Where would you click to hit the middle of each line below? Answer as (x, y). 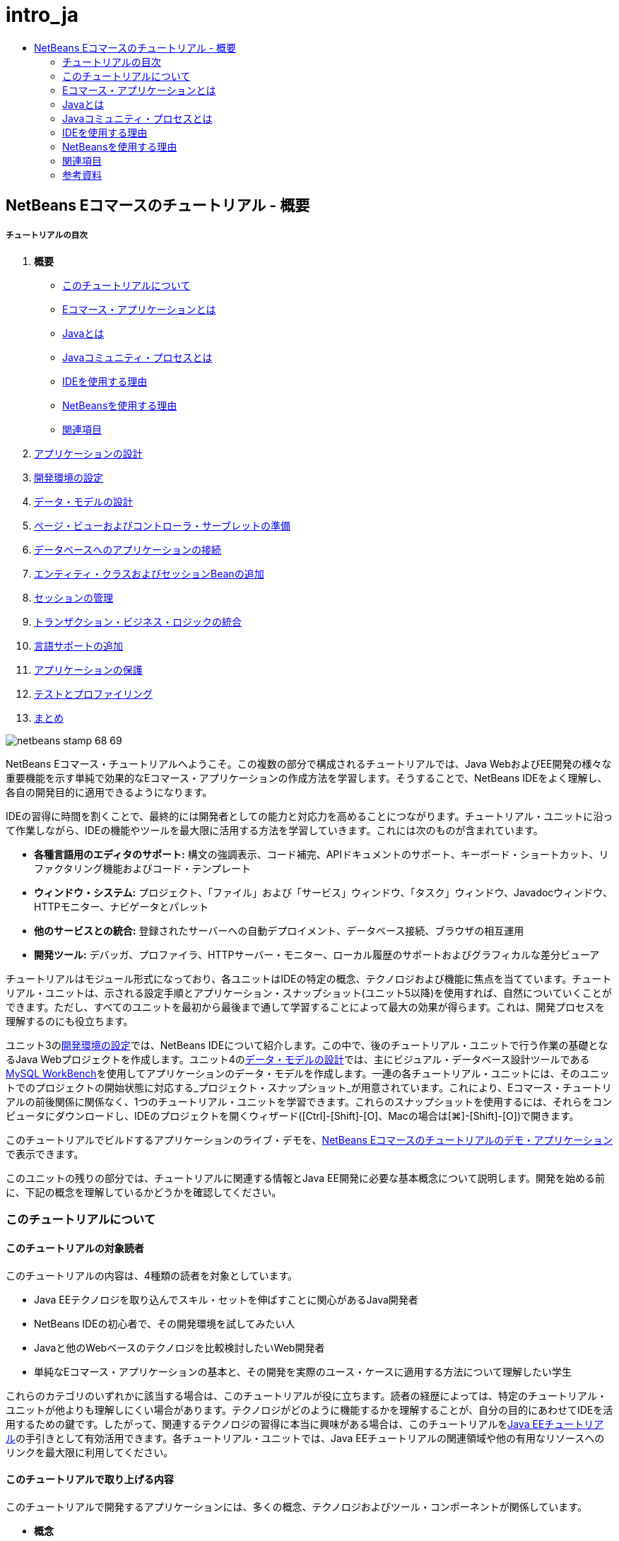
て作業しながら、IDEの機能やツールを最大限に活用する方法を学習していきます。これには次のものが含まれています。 (275, 830)
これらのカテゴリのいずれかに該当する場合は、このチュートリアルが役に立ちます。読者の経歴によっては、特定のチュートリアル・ (306, 1395)
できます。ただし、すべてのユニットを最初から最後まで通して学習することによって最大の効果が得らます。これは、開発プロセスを (306, 1007)
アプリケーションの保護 (88, 669)
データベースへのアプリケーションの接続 (128, 549)
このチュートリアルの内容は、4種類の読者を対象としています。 (152, 1275)
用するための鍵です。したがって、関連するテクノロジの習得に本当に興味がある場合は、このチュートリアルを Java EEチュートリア (305, 1424)
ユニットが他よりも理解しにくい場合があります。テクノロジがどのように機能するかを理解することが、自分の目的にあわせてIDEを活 (309, 1410)
